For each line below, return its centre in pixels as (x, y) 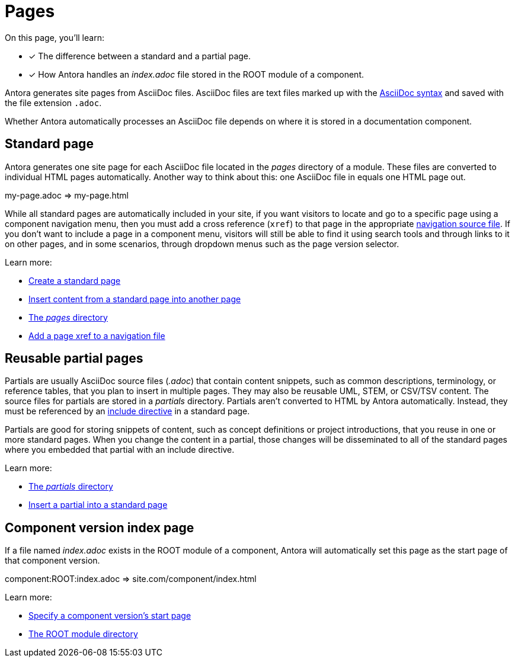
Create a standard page (75, 280)
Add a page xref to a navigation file (97, 335)
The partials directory (71, 487)
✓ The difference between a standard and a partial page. (140, 56)
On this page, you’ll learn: (55, 37)
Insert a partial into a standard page (98, 505)
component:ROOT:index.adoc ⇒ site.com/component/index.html (131, 579)
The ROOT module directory (83, 634)
